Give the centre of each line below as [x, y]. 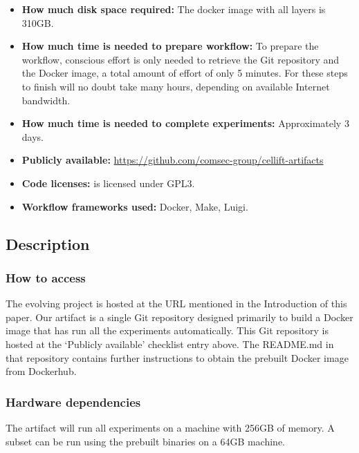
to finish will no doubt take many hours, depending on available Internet [176, 86]
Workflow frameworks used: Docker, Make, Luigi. [135, 206]
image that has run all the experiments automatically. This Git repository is [167, 330]
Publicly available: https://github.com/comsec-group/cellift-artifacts [173, 160]
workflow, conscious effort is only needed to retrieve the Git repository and [181, 59]
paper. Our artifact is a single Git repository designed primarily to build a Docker [179, 317]
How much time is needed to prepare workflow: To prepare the [170, 46]
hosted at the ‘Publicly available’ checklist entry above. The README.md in [170, 344]
